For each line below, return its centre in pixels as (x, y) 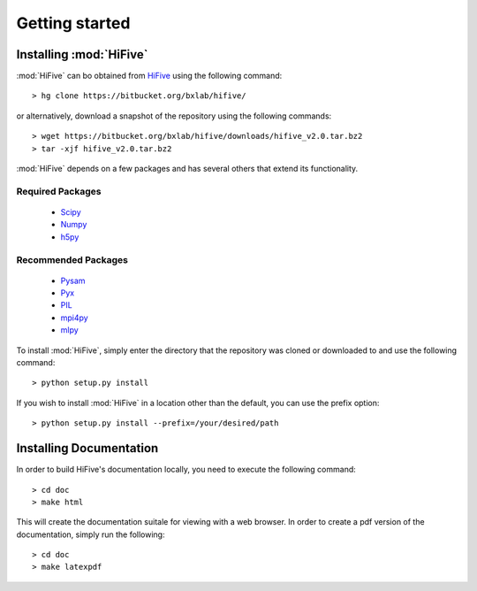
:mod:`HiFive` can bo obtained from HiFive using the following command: (149, 76)
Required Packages (59, 191)
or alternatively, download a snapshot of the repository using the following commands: (174, 116)
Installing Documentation (87, 448)
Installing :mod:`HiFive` (82, 54)
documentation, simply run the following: (91, 534)
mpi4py (74, 318)
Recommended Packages (72, 259)
